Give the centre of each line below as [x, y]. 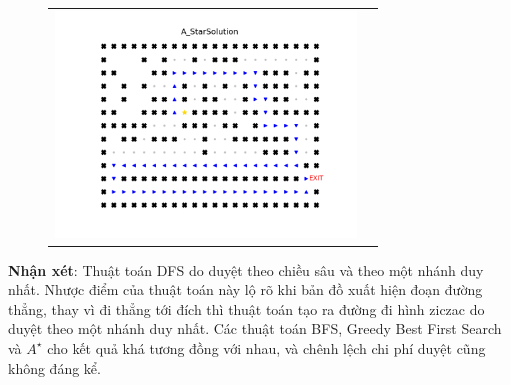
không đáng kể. [54, 367]
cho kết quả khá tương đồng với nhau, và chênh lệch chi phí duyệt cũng [266, 347]
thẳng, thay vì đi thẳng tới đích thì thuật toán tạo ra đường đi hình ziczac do [246, 308]
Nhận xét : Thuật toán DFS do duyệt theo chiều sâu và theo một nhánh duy [246, 269]
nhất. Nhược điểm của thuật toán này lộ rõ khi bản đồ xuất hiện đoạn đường [245, 289]
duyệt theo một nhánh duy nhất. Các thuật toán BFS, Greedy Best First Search [255, 328]
